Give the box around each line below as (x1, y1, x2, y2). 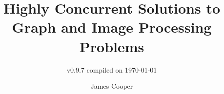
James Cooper (90, 81, 133, 91)
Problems (79, 36, 144, 56)
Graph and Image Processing (12, 17, 212, 37)
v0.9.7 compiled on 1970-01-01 (66, 64, 157, 75)
